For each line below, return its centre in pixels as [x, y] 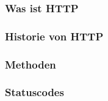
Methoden [31, 64]
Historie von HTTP [54, 36]
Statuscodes [34, 92]
